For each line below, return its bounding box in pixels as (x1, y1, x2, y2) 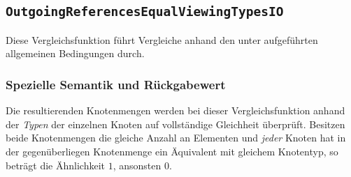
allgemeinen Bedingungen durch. (6, 46, 145, 61)
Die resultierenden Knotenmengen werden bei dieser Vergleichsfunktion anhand (6, 103, 345, 118)
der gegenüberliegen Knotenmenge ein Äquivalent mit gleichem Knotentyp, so (6, 144, 338, 158)
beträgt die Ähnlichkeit (6, 157, 106, 172)
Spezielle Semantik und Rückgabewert (6, 75, 226, 93)
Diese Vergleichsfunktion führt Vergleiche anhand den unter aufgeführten (6, 32, 318, 47)
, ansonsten (113, 157, 162, 172)
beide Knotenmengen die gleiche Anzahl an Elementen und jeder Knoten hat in (6, 130, 346, 145)
